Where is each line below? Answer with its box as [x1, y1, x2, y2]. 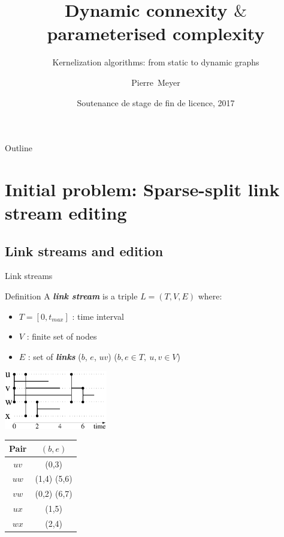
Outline [5, 142, 32, 154]
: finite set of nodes [26, 330, 97, 343]
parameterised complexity [47, 21, 265, 46]
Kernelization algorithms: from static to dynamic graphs [52, 56, 259, 68]
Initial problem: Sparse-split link [5, 176, 280, 201]
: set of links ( [28, 350, 81, 362]
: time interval [72, 310, 124, 322]
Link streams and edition [5, 241, 164, 260]
